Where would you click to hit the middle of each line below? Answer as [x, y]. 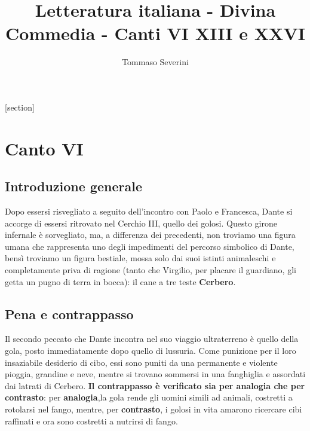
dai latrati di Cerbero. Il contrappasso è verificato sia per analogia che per [155, 385]
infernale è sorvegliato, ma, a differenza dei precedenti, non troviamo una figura [150, 235]
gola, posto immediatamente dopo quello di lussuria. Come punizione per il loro [151, 351]
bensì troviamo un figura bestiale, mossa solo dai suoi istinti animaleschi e [140, 258]
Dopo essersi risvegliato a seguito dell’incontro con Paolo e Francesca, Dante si [149, 211]
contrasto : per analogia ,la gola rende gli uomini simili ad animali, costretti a [149, 397]
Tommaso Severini [155, 62]
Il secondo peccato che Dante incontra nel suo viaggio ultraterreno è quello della [152, 339]
